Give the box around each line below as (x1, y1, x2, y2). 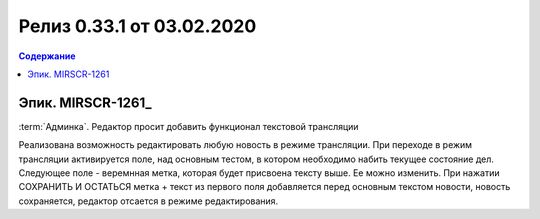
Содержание (18, 50, 76, 62)
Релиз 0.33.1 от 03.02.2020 (18, 15, 257, 37)
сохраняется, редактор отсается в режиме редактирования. (18, 195, 279, 207)
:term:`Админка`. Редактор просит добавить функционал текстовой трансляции (18, 120, 359, 132)
